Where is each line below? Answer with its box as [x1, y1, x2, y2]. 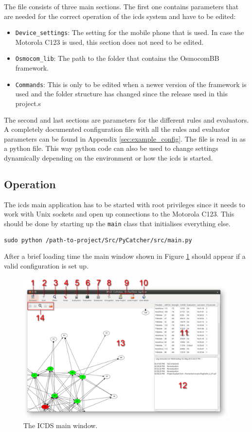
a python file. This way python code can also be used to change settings [4, 143, 218, 153]
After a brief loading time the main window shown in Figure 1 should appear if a [4, 251, 246, 261]
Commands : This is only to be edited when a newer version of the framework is [15, 79, 247, 89]
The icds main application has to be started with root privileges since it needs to [4, 199, 245, 209]
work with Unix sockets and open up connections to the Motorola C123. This [4, 209, 234, 219]
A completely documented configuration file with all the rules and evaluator [4, 124, 230, 134]
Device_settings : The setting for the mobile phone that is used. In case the [15, 27, 244, 37]
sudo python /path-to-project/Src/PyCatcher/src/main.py [4, 236, 192, 244]
